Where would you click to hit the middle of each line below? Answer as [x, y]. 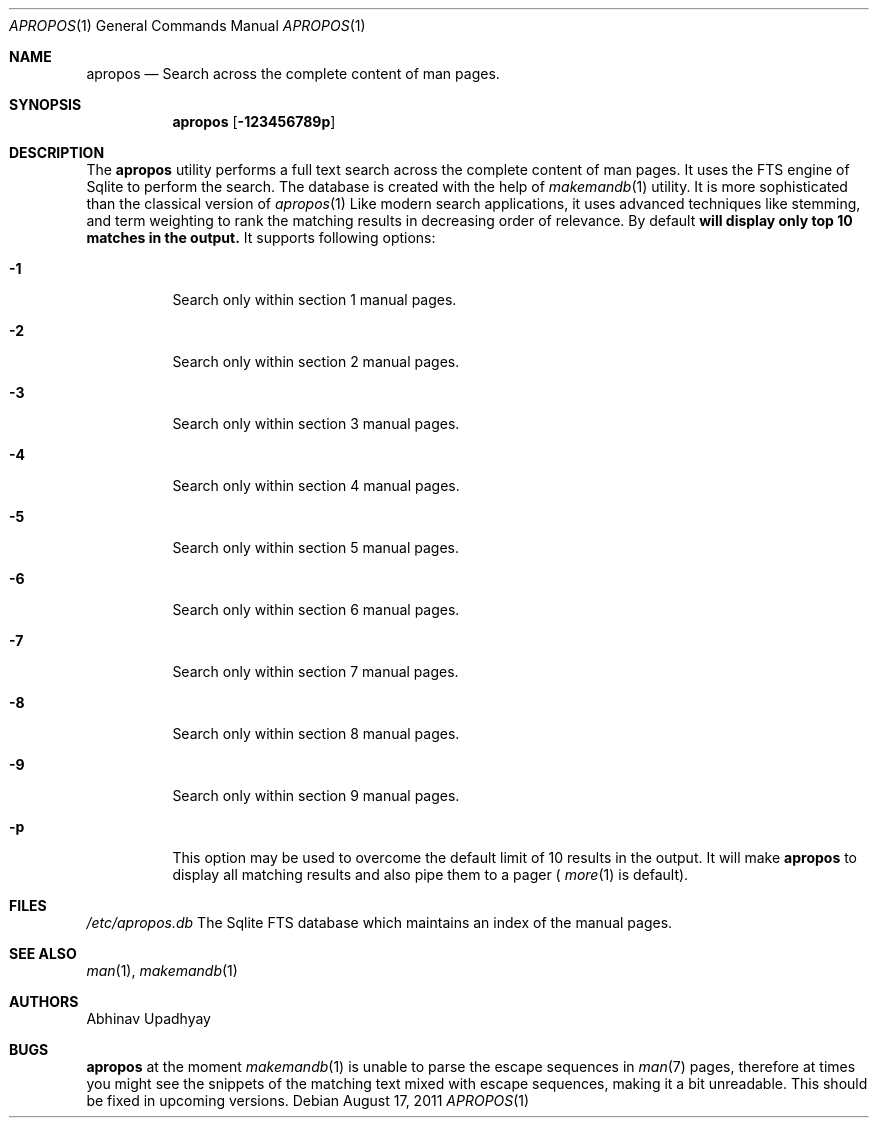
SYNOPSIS [45, 104]
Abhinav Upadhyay [148, 1018]
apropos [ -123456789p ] [254, 121]
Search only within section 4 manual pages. [316, 485]
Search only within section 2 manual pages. [316, 361]
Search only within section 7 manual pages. [315, 671]
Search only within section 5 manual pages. [315, 547]
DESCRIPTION [57, 152]
